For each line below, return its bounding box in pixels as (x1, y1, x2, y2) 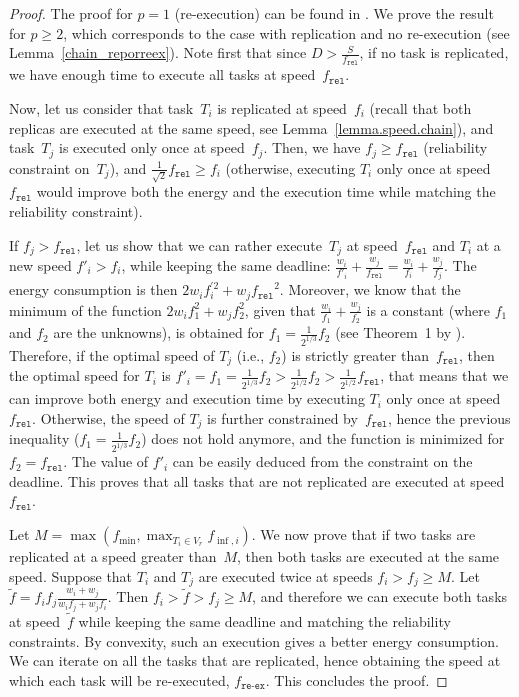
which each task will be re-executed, (9, 669, 230, 690)
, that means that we (380, 365, 509, 386)
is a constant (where (366, 299, 490, 320)
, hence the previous (387, 407, 511, 428)
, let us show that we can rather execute (76, 234, 323, 255)
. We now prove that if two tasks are (251, 524, 476, 545)
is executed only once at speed (59, 137, 245, 158)
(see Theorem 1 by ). (335, 322, 466, 343)
